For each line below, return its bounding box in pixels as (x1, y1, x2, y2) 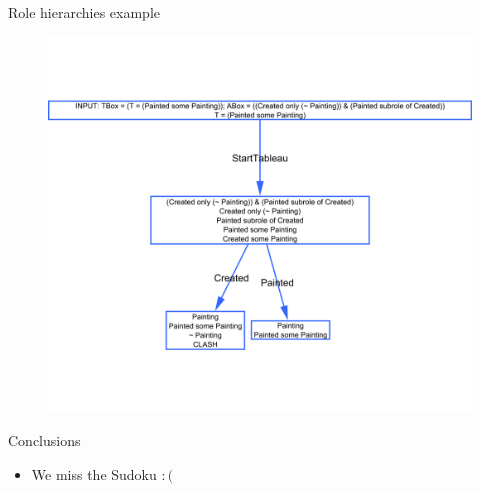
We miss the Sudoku (31, 463, 157, 484)
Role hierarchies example (8, 2, 160, 22)
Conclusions (8, 430, 81, 451)
